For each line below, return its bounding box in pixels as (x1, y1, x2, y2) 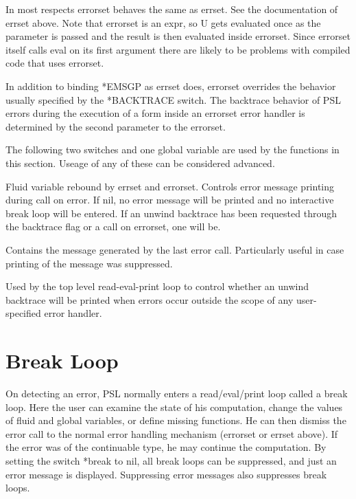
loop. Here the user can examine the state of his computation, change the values (5, 399, 343, 414)
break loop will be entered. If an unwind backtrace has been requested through (5, 206, 337, 220)
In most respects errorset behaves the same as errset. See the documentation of (5, 2, 338, 16)
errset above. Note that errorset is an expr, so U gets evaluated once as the (5, 15, 321, 30)
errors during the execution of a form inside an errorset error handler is (5, 106, 305, 120)
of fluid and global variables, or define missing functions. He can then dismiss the (5, 413, 346, 428)
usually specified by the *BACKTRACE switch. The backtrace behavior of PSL (5, 92, 341, 107)
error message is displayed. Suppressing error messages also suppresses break (5, 467, 327, 481)
